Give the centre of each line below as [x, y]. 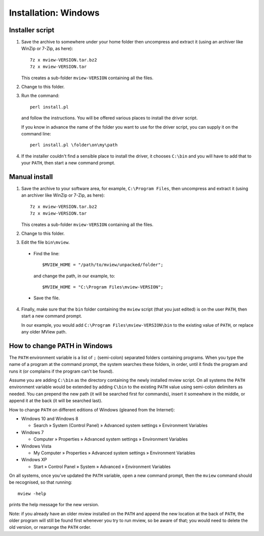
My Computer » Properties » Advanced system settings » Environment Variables [114, 453]
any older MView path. [44, 332]
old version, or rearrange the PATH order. [50, 527]
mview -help [32, 493]
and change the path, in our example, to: [74, 276]
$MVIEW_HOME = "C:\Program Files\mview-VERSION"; [103, 287]
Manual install [31, 177]
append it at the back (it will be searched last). [56, 401]
